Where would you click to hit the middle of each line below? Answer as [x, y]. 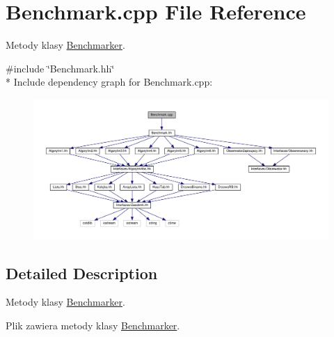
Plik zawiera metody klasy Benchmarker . [93, 325]
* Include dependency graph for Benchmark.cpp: [109, 82]
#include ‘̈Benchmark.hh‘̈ [60, 68]
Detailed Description [82, 273]
